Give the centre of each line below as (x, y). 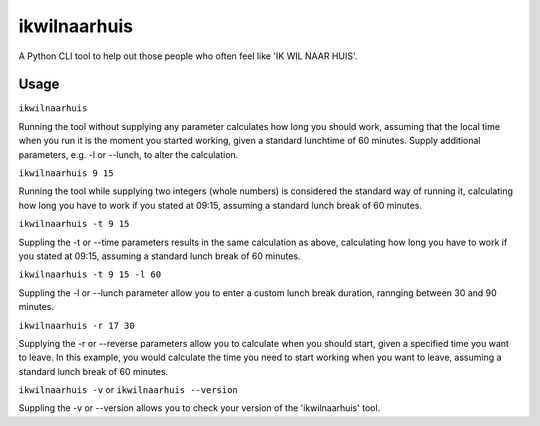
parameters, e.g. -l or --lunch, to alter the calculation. (128, 154)
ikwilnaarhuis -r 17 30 (76, 325)
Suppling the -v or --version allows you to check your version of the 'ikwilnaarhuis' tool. (199, 408)
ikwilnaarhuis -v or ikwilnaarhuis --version (128, 390)
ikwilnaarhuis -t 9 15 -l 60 (90, 274)
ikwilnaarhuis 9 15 (66, 173)
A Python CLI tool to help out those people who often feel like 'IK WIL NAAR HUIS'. (188, 56)
